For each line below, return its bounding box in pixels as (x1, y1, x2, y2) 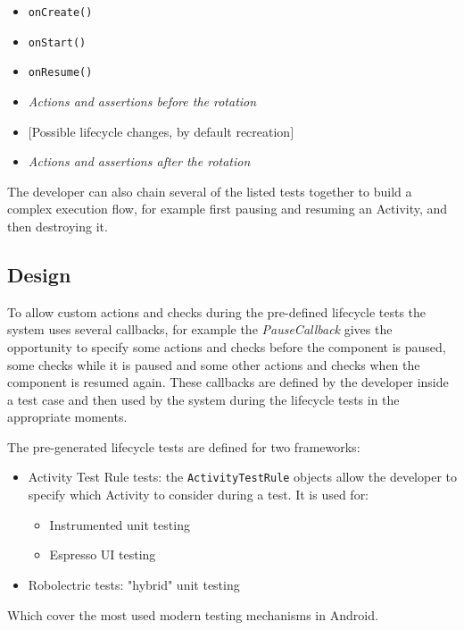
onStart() (28, 36, 87, 49)
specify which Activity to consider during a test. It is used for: (28, 485, 369, 504)
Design (7, 260, 71, 288)
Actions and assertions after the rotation (28, 152, 251, 171)
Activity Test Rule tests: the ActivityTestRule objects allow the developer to (28, 467, 457, 486)
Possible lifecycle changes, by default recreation (31, 122, 291, 140)
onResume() (28, 66, 93, 80)
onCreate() (28, 6, 93, 19)
